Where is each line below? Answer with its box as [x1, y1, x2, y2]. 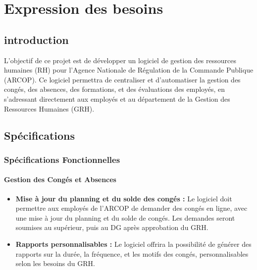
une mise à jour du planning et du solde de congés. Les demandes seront [15, 212, 235, 223]
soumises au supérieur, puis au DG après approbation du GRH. [15, 222, 208, 232]
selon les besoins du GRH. [15, 258, 95, 269]
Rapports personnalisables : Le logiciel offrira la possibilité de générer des [15, 238, 252, 249]
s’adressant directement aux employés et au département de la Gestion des [4, 93, 230, 104]
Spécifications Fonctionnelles [4, 153, 120, 165]
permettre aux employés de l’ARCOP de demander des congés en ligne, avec [15, 203, 248, 213]
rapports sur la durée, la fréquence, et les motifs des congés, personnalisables [15, 248, 249, 259]
